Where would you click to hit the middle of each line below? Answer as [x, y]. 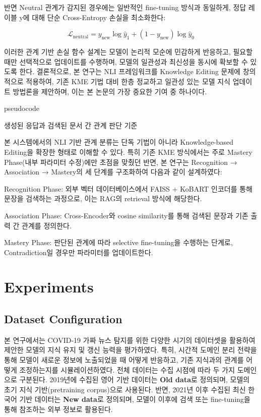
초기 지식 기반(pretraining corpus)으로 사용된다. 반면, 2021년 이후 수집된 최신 [125, 389]
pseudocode [22, 108]
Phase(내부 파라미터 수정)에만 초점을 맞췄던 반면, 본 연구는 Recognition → [121, 162]
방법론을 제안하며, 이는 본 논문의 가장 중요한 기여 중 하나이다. [110, 91]
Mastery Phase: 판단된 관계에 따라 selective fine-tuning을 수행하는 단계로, [118, 242]
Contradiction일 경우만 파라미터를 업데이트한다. [79, 252]
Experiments [49, 287]
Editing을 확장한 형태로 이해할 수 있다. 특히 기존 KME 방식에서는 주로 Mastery [128, 152]
